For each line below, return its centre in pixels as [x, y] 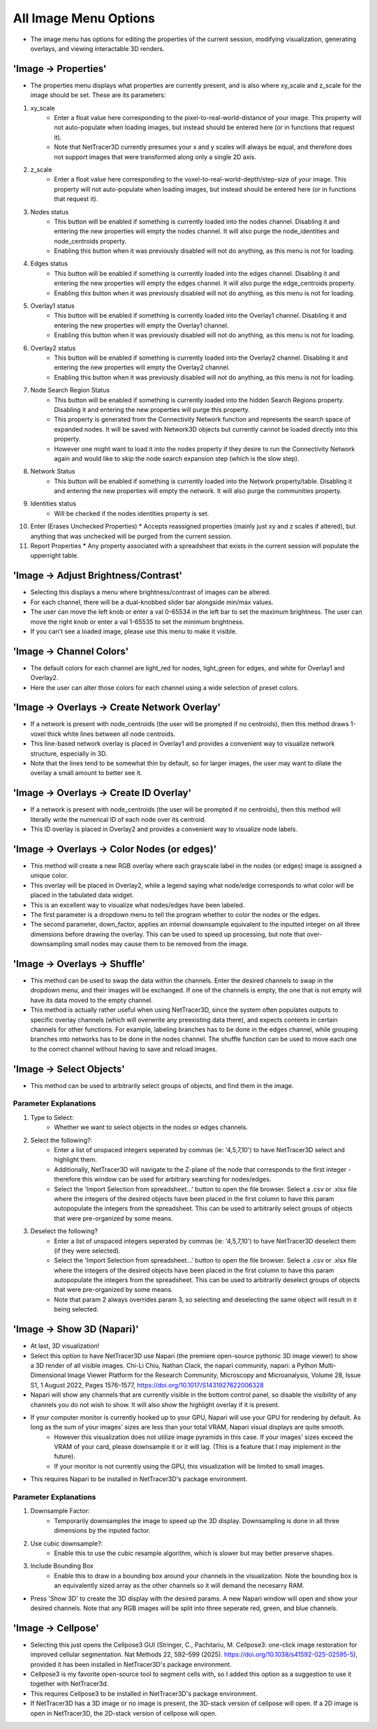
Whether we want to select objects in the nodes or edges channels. [151, 1127]
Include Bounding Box [62, 1566]
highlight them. [76, 1160]
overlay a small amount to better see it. [86, 773]
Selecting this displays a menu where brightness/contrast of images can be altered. [151, 592]
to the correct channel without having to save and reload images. [124, 1049]
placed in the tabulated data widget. [82, 895]
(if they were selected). [88, 1251]
